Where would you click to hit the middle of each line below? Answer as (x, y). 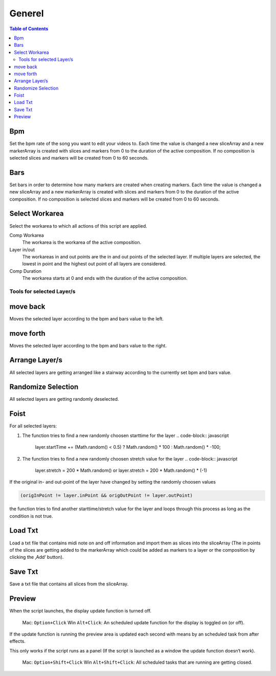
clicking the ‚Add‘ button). (37, 557)
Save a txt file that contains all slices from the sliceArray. (69, 584)
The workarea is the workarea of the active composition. (82, 243)
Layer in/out (22, 249)
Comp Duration (26, 271)
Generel (27, 13)
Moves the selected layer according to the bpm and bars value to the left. (87, 319)
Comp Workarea (27, 235)
